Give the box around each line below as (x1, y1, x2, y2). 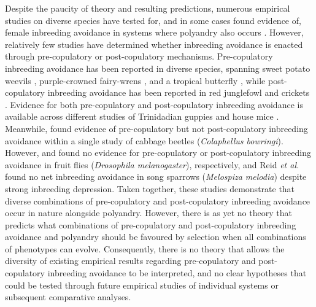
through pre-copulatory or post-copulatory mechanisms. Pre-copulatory (5, 50, 273, 63)
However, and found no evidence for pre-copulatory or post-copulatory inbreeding (5, 146, 311, 159)
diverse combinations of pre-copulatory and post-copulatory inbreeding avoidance (5, 194, 310, 207)
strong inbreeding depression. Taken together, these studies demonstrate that (5, 182, 295, 195)
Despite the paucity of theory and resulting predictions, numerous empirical (5, 2, 290, 14)
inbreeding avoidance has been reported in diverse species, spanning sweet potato (5, 61, 310, 74)
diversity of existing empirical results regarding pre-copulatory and (5, 254, 256, 267)
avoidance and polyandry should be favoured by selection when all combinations (5, 230, 306, 243)
